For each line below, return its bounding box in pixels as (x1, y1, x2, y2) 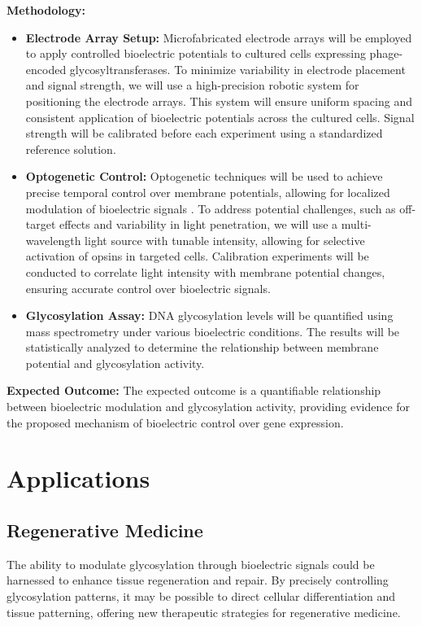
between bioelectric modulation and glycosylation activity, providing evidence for (7, 398, 411, 415)
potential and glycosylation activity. (25, 354, 205, 371)
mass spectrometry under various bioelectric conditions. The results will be (25, 322, 400, 339)
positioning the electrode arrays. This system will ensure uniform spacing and (25, 92, 412, 109)
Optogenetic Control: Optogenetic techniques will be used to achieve (25, 168, 383, 185)
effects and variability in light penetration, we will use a (59, 216, 338, 233)
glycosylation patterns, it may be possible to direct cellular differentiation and (7, 588, 396, 605)
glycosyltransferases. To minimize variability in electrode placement (69, 60, 406, 77)
